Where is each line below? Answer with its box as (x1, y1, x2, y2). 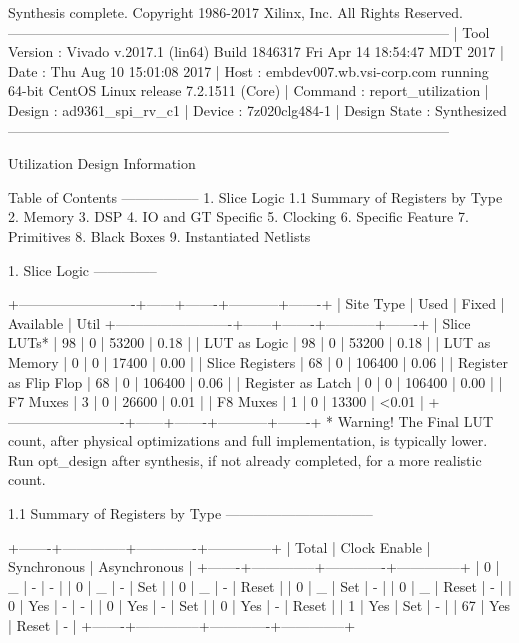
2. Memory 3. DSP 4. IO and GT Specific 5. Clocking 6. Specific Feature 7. (8, 206, 469, 227)
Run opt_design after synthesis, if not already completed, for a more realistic (8, 449, 482, 470)
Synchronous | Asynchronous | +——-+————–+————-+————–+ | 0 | (8, 556, 500, 577)
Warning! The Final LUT (337, 410, 493, 431)
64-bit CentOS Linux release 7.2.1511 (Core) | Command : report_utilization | (8, 80, 489, 101)
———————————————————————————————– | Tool (8, 21, 490, 42)
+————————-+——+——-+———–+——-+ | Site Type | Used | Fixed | (8, 293, 505, 314)
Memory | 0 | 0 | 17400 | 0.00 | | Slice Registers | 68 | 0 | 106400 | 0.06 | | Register (8, 351, 508, 372)
